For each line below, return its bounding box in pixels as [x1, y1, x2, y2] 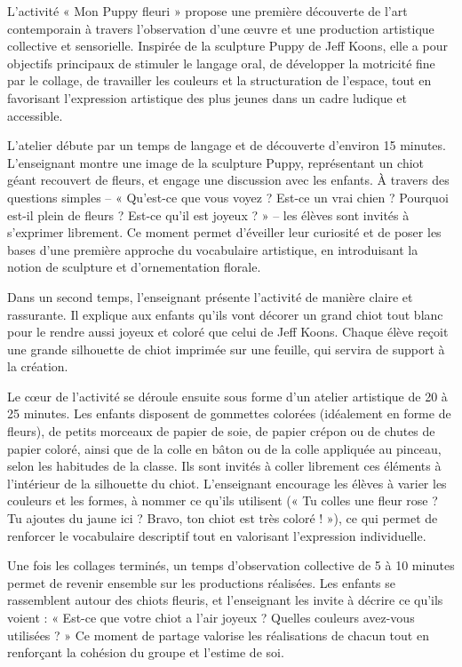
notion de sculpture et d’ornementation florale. [7, 258, 261, 276]
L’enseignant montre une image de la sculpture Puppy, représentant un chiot [7, 153, 425, 171]
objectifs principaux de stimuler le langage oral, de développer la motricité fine [7, 53, 435, 72]
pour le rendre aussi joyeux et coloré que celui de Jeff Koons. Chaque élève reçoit [7, 322, 449, 341]
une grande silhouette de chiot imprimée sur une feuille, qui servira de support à [7, 339, 445, 358]
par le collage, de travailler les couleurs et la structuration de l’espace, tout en [7, 71, 432, 90]
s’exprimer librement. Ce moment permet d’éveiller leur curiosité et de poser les [7, 223, 442, 242]
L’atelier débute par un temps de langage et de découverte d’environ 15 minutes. [7, 136, 446, 155]
